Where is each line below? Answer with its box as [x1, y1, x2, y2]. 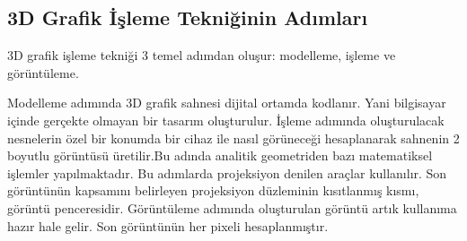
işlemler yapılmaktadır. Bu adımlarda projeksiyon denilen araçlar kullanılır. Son [7, 163, 447, 182]
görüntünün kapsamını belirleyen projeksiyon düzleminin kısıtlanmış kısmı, [7, 181, 419, 200]
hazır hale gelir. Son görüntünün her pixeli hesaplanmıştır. [7, 216, 329, 235]
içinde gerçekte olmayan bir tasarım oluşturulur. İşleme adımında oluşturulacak [7, 110, 445, 129]
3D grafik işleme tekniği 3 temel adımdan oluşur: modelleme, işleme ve [7, 46, 396, 65]
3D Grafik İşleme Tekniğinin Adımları [7, 4, 368, 31]
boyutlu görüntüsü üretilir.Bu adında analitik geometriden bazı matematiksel [7, 146, 433, 165]
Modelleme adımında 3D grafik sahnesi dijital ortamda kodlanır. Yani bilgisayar [7, 93, 446, 112]
